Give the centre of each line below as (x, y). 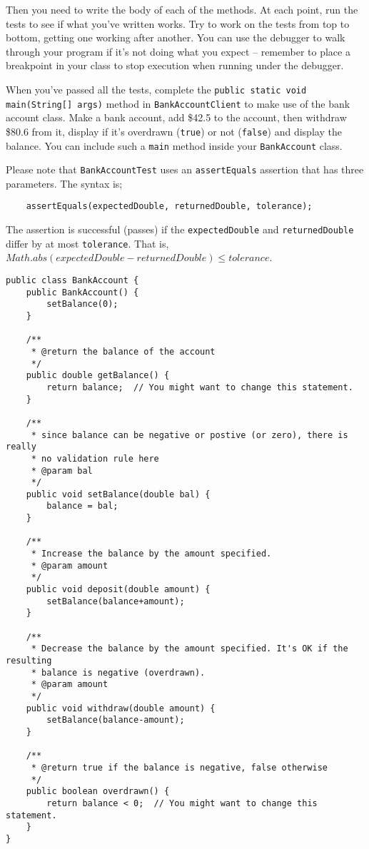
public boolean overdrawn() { (98, 792)
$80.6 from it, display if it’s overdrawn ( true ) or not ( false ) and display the (174, 131)
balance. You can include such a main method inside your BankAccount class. (174, 145)
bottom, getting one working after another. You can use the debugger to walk (176, 37)
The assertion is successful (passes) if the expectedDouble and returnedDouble (180, 229)
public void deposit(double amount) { (118, 590)
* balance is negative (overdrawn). (118, 672)
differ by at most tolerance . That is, (87, 243)
